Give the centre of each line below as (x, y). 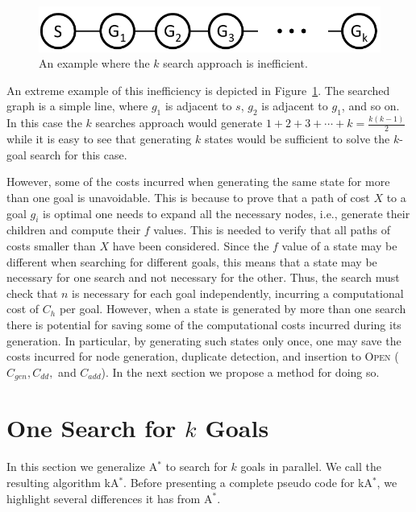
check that (32, 293)
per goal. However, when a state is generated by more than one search (233, 309)
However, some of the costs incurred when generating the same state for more (198, 182)
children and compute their (74, 230)
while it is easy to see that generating (99, 139)
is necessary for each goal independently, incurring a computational (238, 293)
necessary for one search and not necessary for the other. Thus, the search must (203, 277)
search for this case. (79, 154)
